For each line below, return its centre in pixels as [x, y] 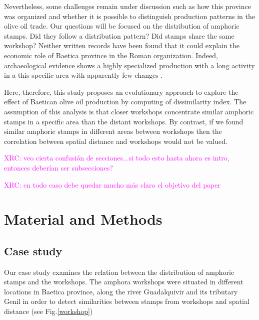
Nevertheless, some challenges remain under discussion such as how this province [127, 6]
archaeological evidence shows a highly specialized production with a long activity [129, 65]
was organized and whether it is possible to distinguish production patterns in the [130, 16]
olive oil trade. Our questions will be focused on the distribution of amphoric [122, 26]
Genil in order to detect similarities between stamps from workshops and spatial [127, 301]
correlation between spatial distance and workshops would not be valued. [116, 141]
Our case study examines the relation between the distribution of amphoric [119, 272]
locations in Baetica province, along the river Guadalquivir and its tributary [121, 291]
